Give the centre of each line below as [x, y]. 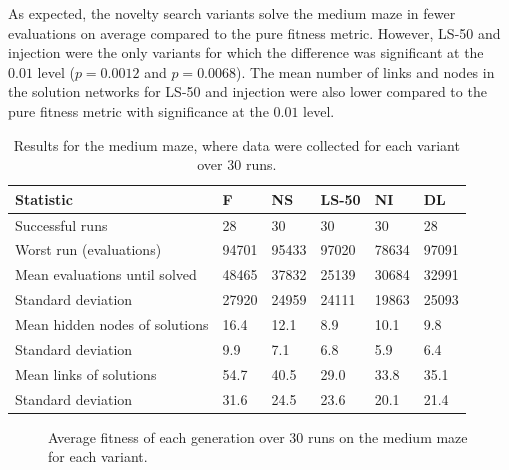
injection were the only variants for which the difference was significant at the [246, 52]
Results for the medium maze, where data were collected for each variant [236, 144]
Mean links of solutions [86, 373]
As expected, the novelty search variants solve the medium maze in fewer [232, 13]
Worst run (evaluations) [88, 249]
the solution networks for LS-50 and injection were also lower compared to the [247, 91]
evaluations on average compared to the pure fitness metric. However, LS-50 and [254, 32]
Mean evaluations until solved [106, 274]
